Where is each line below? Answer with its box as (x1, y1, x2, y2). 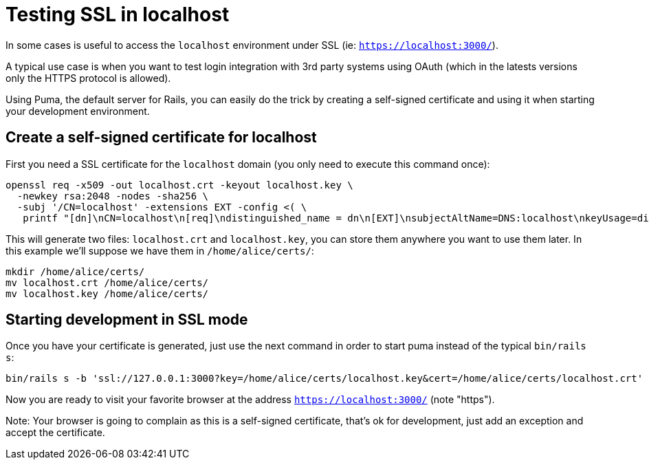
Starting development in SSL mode (5, 311, 248, 329)
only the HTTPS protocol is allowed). (5, 72, 171, 84)
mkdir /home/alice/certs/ (5, 266, 145, 277)
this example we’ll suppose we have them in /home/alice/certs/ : (5, 244, 314, 257)
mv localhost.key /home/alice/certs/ (5, 288, 209, 299)
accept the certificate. (5, 426, 105, 439)
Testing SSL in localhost (5, 3, 230, 26)
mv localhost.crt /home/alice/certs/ (5, 277, 209, 288)
